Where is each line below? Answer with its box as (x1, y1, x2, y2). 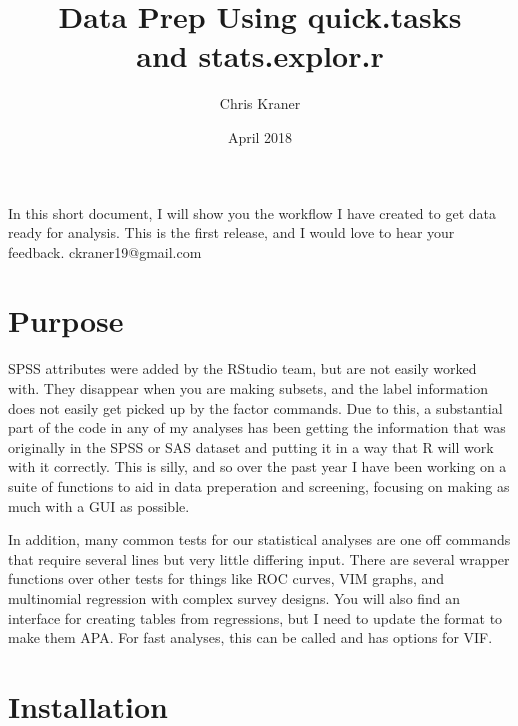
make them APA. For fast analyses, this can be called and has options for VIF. (8, 627, 493, 648)
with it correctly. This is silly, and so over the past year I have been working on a (8, 456, 507, 477)
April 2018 (227, 126, 293, 147)
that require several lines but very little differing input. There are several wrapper (8, 548, 510, 569)
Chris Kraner (219, 93, 301, 114)
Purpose (8, 300, 124, 341)
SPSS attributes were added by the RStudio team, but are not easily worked (8, 358, 477, 379)
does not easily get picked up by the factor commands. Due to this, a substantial (8, 397, 503, 418)
